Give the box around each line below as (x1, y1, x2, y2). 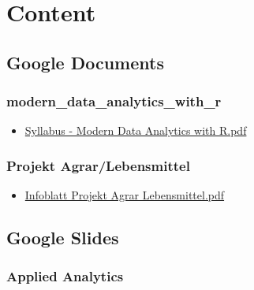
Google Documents (6, 50, 164, 74)
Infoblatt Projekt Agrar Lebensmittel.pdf (24, 187, 225, 203)
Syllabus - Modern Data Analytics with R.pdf (24, 122, 247, 139)
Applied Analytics (6, 266, 124, 286)
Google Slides (6, 225, 119, 250)
